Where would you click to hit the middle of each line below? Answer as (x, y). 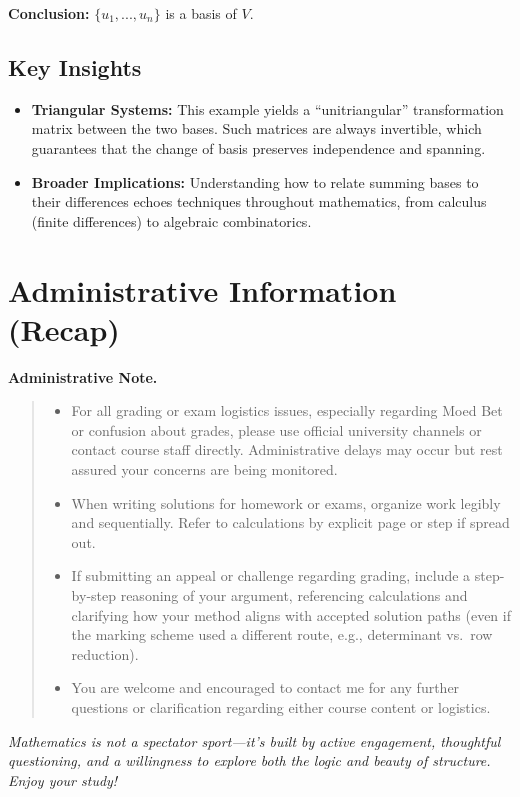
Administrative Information (202, 289)
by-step (94, 595)
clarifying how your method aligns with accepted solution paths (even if (291, 614)
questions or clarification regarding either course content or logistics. (281, 706)
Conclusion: (49, 13)
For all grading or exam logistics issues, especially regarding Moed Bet (287, 410)
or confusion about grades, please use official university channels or (276, 429)
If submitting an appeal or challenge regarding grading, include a (271, 575)
